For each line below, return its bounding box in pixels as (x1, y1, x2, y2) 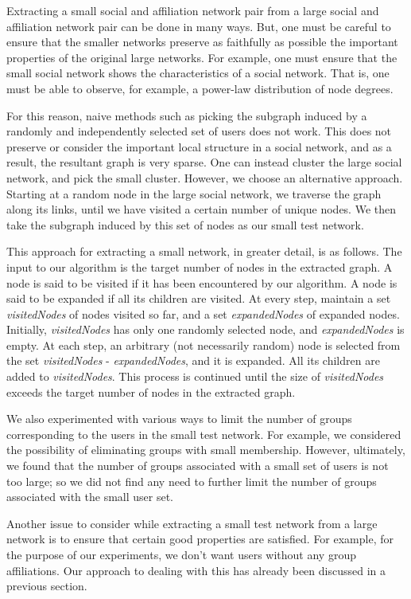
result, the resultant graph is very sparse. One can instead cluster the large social (6, 154, 402, 170)
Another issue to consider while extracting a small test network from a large (6, 515, 378, 531)
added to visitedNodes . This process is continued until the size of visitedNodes (6, 368, 384, 385)
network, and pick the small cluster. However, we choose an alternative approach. (6, 169, 403, 186)
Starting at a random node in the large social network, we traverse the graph (6, 185, 382, 202)
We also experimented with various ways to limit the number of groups (6, 410, 352, 427)
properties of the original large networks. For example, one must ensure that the (6, 49, 397, 65)
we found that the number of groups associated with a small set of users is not (6, 457, 389, 474)
